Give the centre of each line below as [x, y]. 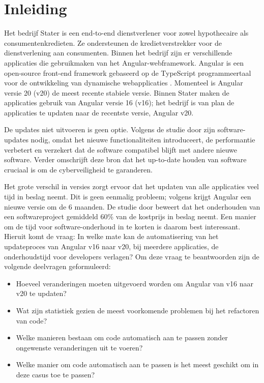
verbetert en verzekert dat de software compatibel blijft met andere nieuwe [121, 149]
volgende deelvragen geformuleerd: [57, 266]
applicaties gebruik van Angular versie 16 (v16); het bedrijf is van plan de [119, 102]
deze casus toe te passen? [55, 374]
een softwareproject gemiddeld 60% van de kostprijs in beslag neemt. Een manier [130, 216]
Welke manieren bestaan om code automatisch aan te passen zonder [122, 337]
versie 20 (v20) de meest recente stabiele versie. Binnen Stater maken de [117, 92]
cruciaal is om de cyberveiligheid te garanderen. [78, 169]
